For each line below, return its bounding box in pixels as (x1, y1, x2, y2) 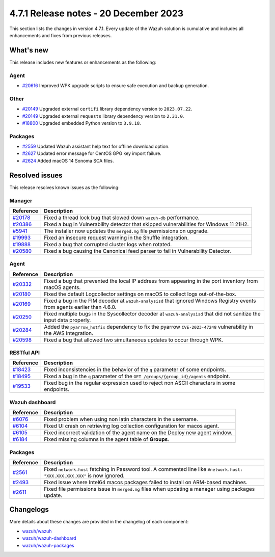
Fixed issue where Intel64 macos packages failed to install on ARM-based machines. (44, 479, 248, 486)
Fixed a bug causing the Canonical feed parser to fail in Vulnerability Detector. (44, 247, 231, 254)
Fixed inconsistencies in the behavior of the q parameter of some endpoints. (44, 366, 227, 373)
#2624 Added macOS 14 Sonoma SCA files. (22, 157, 114, 164)
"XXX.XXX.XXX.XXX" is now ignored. (44, 472, 125, 479)
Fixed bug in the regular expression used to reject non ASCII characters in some (44, 380, 236, 387)
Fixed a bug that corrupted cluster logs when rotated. (44, 241, 172, 248)
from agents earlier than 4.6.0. (44, 303, 117, 310)
